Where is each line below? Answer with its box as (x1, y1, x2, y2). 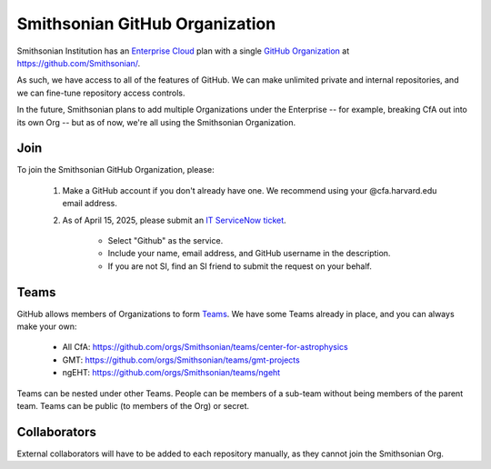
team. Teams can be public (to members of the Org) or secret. (16, 401, 250, 411)
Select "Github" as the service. (107, 234, 224, 245)
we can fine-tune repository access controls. (16, 87, 185, 98)
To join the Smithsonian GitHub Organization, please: (16, 165, 215, 175)
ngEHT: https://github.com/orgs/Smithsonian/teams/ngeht (62, 367, 281, 378)
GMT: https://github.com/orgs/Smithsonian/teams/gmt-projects (62, 354, 300, 365)
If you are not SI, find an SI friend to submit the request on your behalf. (107, 260, 373, 272)
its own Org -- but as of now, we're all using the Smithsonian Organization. (16, 116, 296, 127)
